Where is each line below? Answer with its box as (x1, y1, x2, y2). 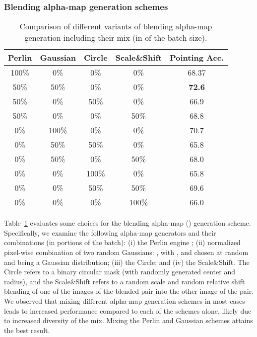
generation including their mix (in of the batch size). (24, 32, 207, 44)
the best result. (4, 325, 50, 335)
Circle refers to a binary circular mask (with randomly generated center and (4, 266, 236, 277)
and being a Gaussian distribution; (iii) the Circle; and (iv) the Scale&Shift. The (4, 256, 250, 267)
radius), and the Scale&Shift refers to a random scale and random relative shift (4, 276, 245, 286)
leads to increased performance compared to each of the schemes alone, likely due (4, 305, 252, 316)
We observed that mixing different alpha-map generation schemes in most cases (4, 295, 245, 306)
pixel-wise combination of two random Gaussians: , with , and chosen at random (4, 247, 249, 257)
